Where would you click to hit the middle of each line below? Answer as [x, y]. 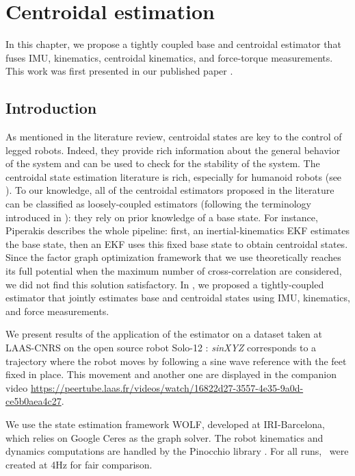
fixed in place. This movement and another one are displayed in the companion [171, 374]
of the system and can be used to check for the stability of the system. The [163, 163]
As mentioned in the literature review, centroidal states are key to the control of [174, 137]
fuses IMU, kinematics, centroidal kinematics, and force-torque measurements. [169, 57]
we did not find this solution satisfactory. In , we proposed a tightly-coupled [165, 284]
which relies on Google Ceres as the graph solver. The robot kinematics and [165, 437]
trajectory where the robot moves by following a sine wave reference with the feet [176, 361]
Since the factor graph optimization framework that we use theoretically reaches [173, 257]
